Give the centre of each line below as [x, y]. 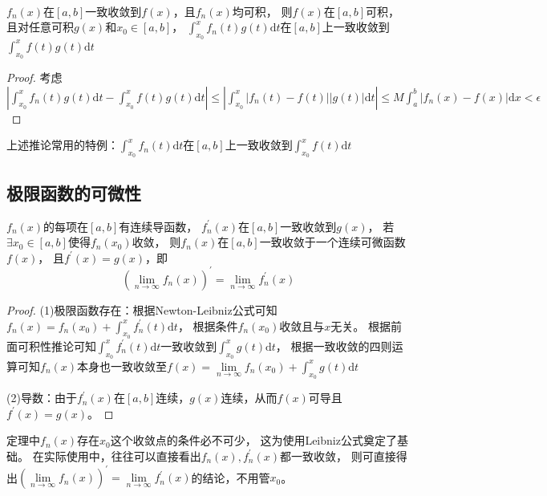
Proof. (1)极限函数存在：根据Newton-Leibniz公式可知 [142, 309]
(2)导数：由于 [42, 398]
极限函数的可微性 [74, 192]
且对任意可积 [40, 27]
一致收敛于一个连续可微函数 [332, 242]
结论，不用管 [236, 477]
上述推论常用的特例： [63, 145]
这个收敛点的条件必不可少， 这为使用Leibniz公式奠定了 [253, 440]
